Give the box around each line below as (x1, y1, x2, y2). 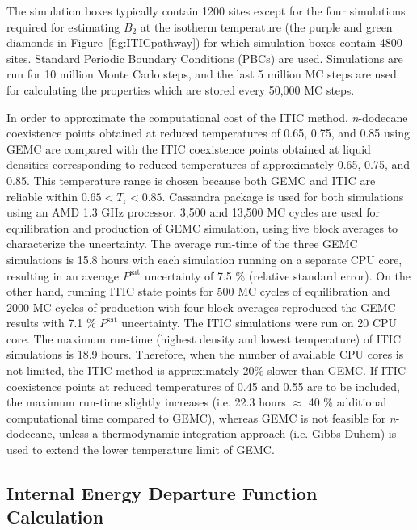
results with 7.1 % (6, 314, 96, 331)
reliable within (6, 187, 78, 204)
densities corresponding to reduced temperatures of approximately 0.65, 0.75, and (6, 156, 411, 173)
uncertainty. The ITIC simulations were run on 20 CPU (121, 314, 398, 331)
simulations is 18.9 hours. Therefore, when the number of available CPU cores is (6, 346, 404, 363)
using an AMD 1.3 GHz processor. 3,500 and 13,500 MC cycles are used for (6, 204, 381, 221)
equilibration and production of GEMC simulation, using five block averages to (6, 219, 398, 236)
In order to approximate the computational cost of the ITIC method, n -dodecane (6, 108, 408, 125)
